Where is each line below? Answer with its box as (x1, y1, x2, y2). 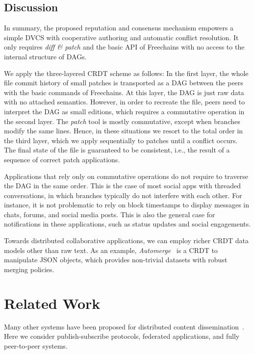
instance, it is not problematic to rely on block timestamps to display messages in (4, 200, 249, 210)
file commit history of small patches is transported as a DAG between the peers (4, 77, 243, 88)
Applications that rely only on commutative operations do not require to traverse (4, 171, 248, 181)
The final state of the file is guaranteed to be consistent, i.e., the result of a (4, 145, 230, 155)
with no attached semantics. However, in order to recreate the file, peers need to (4, 97, 245, 107)
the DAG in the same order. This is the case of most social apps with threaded (4, 180, 241, 191)
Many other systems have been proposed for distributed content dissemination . (4, 321, 244, 331)
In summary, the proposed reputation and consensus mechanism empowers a (4, 23, 234, 33)
